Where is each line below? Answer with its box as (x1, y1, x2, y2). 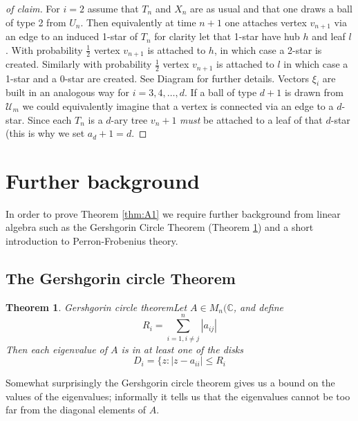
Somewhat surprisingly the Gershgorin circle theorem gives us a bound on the (6, 375, 335, 390)
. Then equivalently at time (80, 15, 196, 29)
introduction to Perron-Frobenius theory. (6, 234, 178, 248)
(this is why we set (6, 126, 85, 140)
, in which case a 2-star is (214, 42, 322, 57)
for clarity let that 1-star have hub (154, 29, 300, 44)
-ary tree (111, 112, 148, 127)
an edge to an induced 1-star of (6, 29, 138, 44)
